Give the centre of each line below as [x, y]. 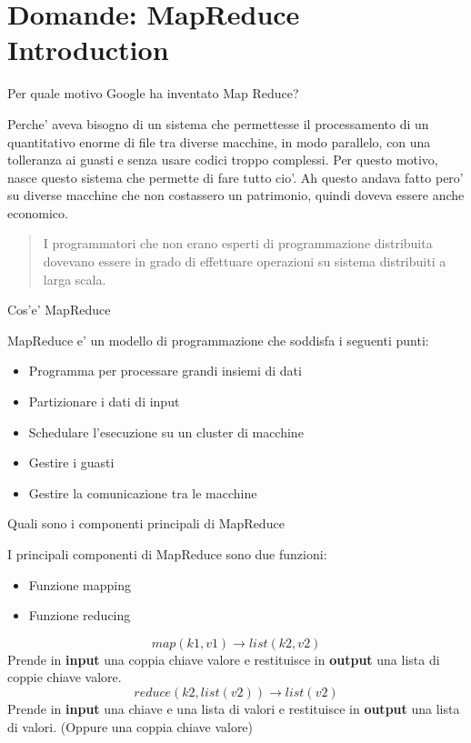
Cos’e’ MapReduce [59, 310]
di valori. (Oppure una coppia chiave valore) [130, 726]
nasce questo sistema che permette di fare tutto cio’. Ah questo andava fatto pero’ [235, 177]
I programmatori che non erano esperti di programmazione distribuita [238, 243]
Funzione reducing [80, 615]
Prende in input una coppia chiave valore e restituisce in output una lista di [224, 659]
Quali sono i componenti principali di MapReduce [146, 523]
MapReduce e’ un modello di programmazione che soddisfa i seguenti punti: [218, 340]
